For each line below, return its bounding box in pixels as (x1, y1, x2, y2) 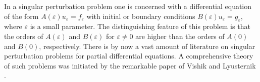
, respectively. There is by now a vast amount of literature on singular (39, 40, 255, 51)
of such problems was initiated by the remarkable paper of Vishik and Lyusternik (4, 60, 256, 70)
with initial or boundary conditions (86, 10, 195, 21)
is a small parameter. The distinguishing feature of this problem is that (30, 21, 250, 31)
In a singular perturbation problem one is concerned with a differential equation (4, 1, 252, 11)
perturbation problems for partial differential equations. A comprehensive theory (4, 50, 253, 61)
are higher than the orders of (135, 30, 225, 41)
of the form (4, 10, 39, 21)
